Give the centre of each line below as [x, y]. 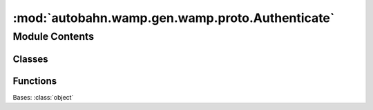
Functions [35, 81]
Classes [30, 59]
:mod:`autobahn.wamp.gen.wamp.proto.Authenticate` [174, 18]
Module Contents [54, 36]
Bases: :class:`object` [43, 97]
